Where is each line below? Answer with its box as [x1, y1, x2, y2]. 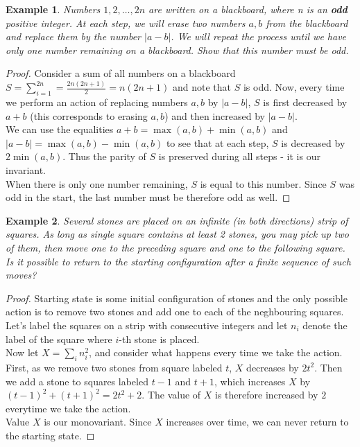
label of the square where [6, 331, 112, 346]
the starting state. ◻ [6, 428, 95, 442]
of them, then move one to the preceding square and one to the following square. [6, 240, 345, 255]
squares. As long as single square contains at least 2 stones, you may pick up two [6, 227, 349, 241]
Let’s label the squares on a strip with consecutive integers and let [6, 317, 288, 332]
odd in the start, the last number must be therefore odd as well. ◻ [6, 190, 291, 204]
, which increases [214, 374, 286, 388]
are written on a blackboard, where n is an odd [148, 2, 348, 16]
